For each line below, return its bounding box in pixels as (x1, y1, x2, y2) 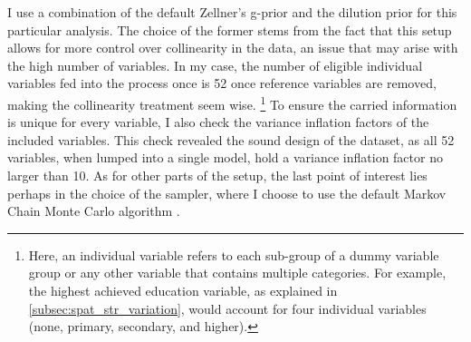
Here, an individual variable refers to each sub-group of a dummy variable (28, 245, 439, 264)
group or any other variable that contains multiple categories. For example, (28, 263, 447, 282)
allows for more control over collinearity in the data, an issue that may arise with (7, 38, 458, 57)
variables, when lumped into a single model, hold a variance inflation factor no (7, 148, 443, 167)
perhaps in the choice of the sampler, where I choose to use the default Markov (7, 183, 447, 202)
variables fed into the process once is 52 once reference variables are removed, (7, 73, 437, 93)
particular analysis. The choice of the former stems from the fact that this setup (7, 20, 452, 39)
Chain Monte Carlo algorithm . (7, 201, 180, 220)
